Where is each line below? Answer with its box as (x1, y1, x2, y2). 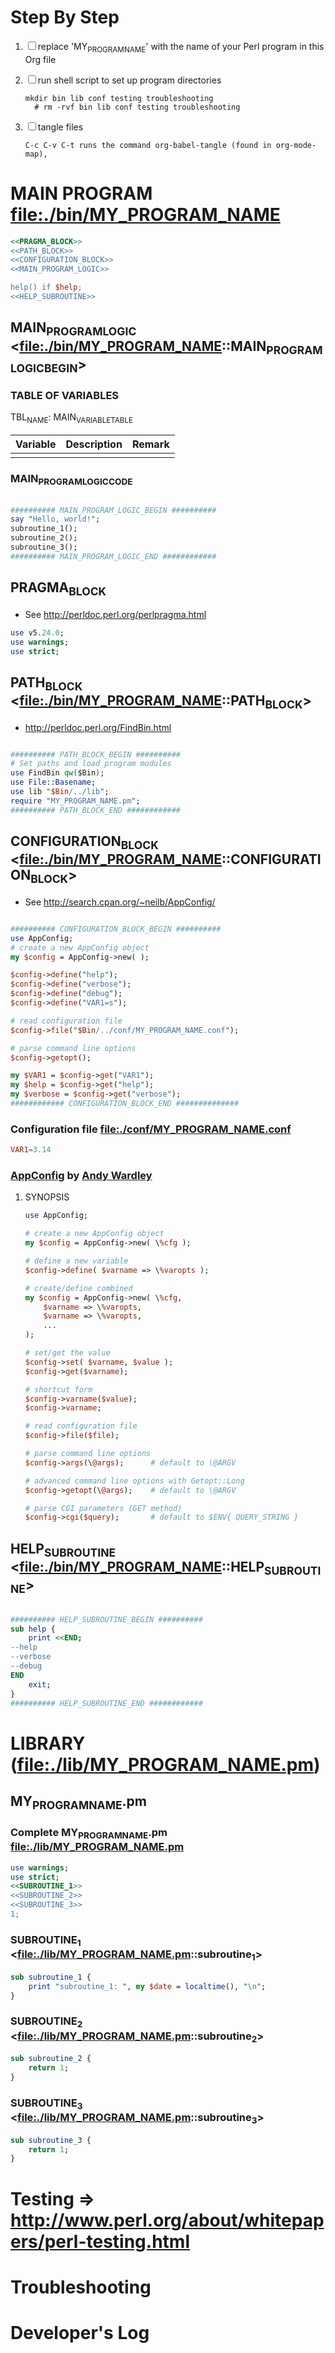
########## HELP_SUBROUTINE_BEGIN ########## (10, 1614, 203, 1625)
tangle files (37, 121, 84, 133)
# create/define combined (24, 1283, 133, 1293)
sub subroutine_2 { (10, 2054, 92, 2064)
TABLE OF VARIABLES (10, 388, 120, 402)
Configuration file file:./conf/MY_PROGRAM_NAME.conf (10, 1122, 292, 1136)
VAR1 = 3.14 (10, 1145, 52, 1155)
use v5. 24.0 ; (10, 627, 65, 638)
